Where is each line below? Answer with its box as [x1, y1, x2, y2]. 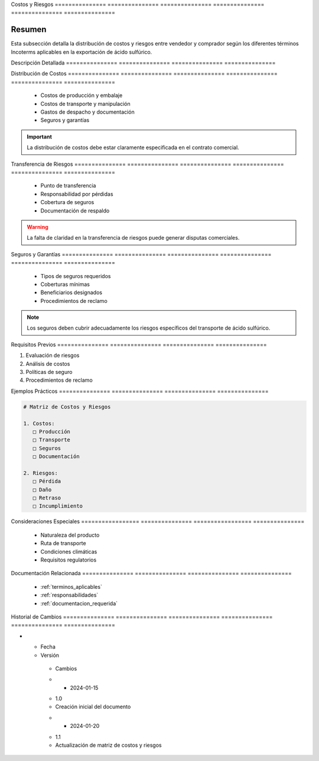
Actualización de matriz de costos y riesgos [55, 741, 162, 749]
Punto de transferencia [40, 182, 96, 189]
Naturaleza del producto [40, 531, 100, 538]
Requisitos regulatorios [40, 556, 97, 563]
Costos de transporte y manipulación [40, 100, 131, 107]
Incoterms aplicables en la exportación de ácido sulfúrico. [11, 48, 152, 56]
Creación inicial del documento [55, 703, 131, 710]
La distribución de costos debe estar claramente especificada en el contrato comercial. [27, 144, 239, 151]
